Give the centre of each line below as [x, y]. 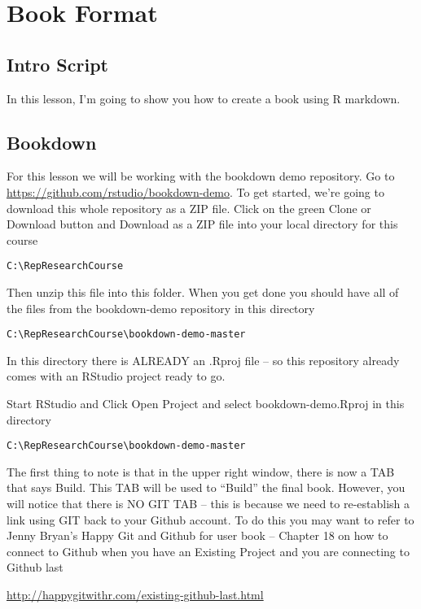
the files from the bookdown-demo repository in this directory [161, 308]
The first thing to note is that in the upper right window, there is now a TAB [201, 471]
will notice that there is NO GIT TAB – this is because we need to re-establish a [208, 504]
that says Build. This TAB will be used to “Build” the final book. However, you [206, 487]
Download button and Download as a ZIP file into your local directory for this [202, 224]
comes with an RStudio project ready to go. [116, 376]
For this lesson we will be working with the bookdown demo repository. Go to [201, 176]
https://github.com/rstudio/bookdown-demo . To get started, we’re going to [195, 191]
